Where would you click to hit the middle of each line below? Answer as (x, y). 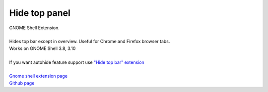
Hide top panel (40, 13)
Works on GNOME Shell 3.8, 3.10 (42, 48)
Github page (22, 83)
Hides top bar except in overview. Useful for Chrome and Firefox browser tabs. (90, 42)
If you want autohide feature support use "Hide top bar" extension (77, 62)
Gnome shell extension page (38, 76)
